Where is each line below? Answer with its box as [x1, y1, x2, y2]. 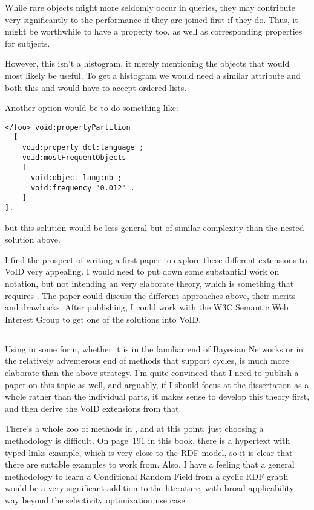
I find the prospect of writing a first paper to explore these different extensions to [5, 253, 307, 266]
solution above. [5, 233, 61, 246]
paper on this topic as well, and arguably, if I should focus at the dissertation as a [5, 378, 309, 391]
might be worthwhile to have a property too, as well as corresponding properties [5, 25, 303, 38]
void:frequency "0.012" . [30, 183, 135, 192]
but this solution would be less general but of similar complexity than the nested [5, 221, 304, 233]
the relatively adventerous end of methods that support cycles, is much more [5, 354, 289, 367]
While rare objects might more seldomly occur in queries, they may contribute [5, 1, 295, 13]
